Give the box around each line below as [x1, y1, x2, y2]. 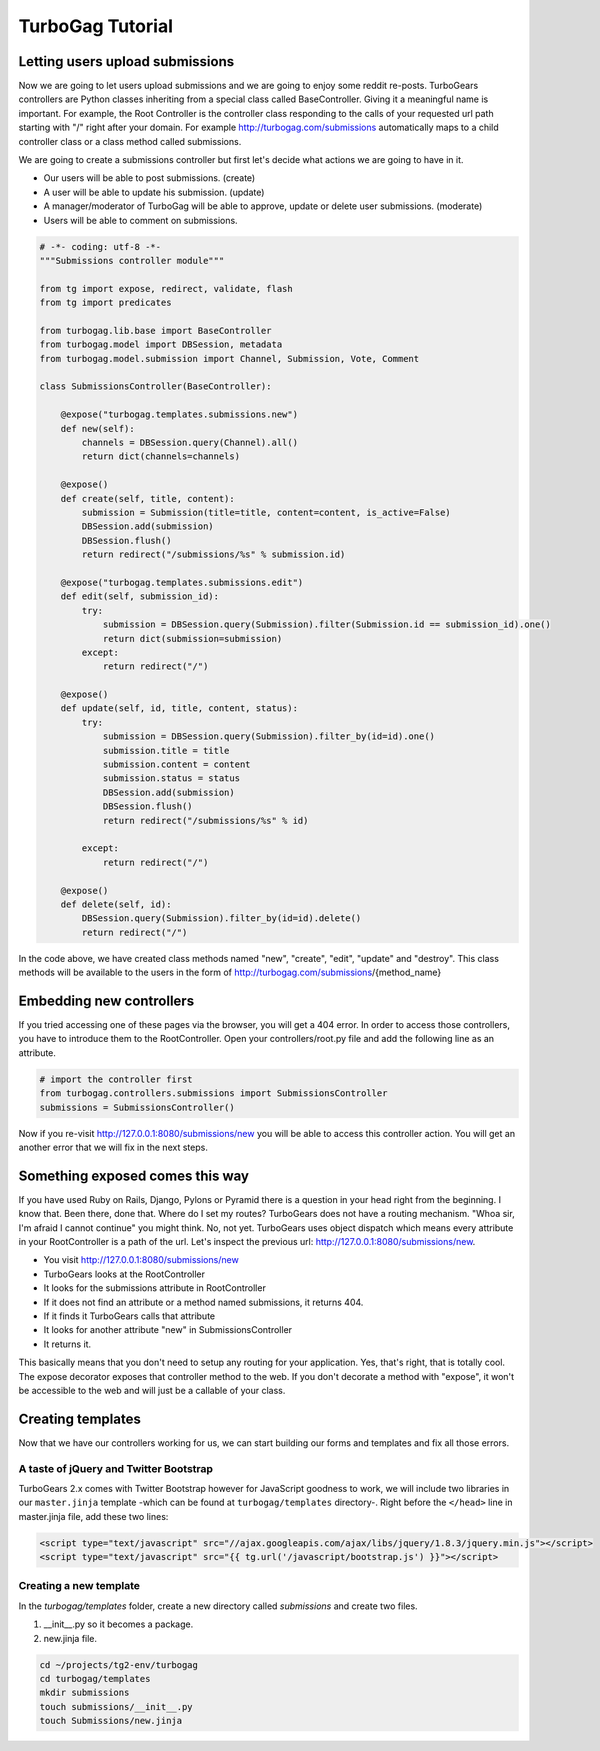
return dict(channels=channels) [81, 451, 240, 462]
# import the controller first [39, 1073, 194, 1085]
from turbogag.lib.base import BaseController [39, 325, 272, 336]
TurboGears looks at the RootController [43, 1268, 205, 1280]
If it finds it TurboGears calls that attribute [43, 1310, 215, 1322]
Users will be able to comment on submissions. [43, 214, 239, 226]
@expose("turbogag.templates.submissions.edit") [60, 576, 304, 588]
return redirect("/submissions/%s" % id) [102, 815, 309, 826]
